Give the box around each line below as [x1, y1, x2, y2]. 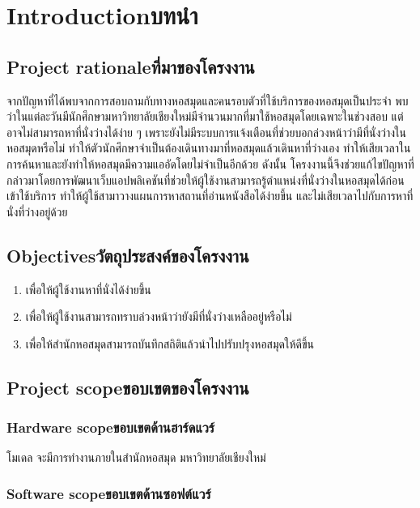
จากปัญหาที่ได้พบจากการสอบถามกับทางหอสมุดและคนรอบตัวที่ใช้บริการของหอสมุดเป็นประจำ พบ [6, 92, 409, 109]
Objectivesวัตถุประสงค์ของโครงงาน [6, 242, 249, 267]
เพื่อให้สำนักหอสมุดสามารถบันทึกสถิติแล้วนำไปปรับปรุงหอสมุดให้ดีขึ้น [25, 335, 315, 352]
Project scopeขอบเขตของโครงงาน [6, 374, 249, 399]
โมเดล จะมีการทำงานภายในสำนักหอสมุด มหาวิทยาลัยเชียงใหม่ [6, 449, 266, 466]
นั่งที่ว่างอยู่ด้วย [6, 203, 68, 220]
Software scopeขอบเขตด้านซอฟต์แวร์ [6, 483, 211, 503]
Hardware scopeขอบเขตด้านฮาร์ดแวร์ [6, 417, 215, 438]
